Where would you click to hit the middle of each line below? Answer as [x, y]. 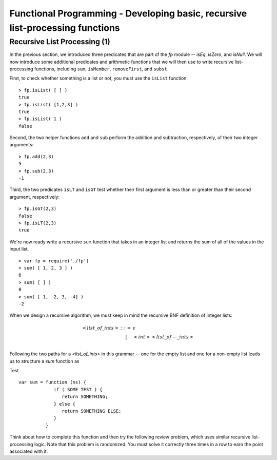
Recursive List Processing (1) [60, 42]
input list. [19, 249]
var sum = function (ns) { [53, 382]
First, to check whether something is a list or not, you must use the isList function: [99, 78]
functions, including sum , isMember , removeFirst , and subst [101, 69]
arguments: [22, 145]
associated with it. [29, 451]
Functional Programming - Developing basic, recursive [128, 13]
